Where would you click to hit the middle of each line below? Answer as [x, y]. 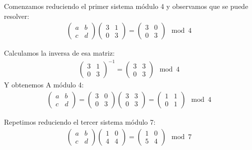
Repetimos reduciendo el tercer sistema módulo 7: [80, 121]
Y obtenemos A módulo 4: [44, 85]
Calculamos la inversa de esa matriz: [60, 53]
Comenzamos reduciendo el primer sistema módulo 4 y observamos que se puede [126, 6]
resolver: [17, 16]
